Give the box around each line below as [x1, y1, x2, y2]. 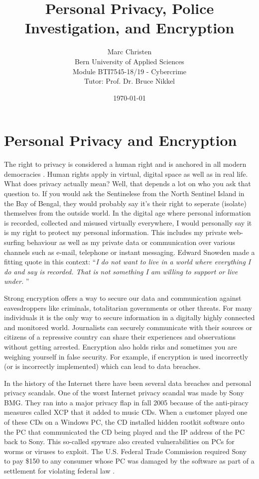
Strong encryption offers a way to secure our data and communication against [4, 292, 242, 303]
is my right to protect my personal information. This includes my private [4, 227, 227, 238]
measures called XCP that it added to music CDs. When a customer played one [4, 407, 248, 417]
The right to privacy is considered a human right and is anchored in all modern [4, 159, 247, 169]
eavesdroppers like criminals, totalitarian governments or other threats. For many [4, 302, 252, 313]
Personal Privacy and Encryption [4, 130, 237, 150]
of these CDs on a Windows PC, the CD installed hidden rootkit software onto [4, 417, 245, 427]
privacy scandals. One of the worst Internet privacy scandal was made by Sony [4, 387, 244, 398]
